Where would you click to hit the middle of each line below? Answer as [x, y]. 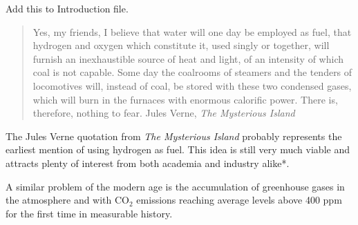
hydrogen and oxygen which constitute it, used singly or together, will [181, 45]
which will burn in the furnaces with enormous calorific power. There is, [185, 99]
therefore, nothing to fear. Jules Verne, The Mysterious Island [164, 113]
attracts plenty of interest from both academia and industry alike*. [148, 163]
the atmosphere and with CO [68, 200]
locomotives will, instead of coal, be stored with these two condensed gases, [192, 85]
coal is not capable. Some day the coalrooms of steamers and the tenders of [192, 72]
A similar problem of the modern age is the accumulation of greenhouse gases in [175, 186]
